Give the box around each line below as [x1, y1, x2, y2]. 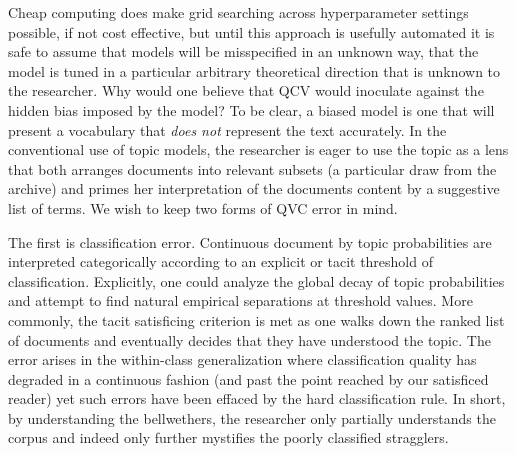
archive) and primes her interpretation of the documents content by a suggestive [8, 178, 500, 199]
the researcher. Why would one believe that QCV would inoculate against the [8, 80, 484, 101]
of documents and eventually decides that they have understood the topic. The [8, 329, 491, 350]
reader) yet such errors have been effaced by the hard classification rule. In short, [8, 388, 506, 409]
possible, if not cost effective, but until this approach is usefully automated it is [8, 21, 495, 42]
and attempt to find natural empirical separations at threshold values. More [8, 290, 473, 311]
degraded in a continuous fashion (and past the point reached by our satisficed [8, 368, 489, 389]
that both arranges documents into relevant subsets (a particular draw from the [8, 158, 497, 179]
